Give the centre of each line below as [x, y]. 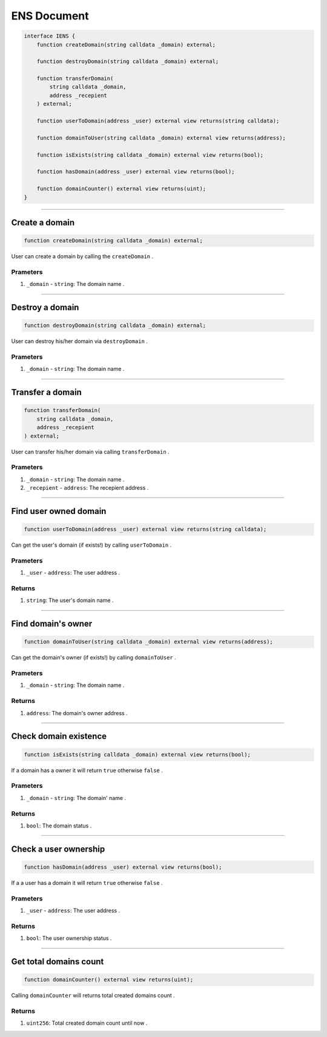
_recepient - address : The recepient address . [88, 488]
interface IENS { [50, 36]
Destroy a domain [45, 308]
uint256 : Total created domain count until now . [87, 1023]
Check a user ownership [58, 849]
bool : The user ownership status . [69, 938]
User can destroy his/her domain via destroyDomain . [80, 341]
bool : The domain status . [59, 825]
